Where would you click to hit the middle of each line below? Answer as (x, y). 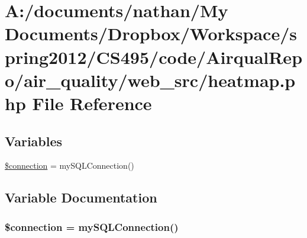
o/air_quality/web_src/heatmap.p (150, 80)
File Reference (92, 103)
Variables (34, 141)
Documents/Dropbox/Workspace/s (151, 33)
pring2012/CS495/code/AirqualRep (154, 57)
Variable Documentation (81, 197)
